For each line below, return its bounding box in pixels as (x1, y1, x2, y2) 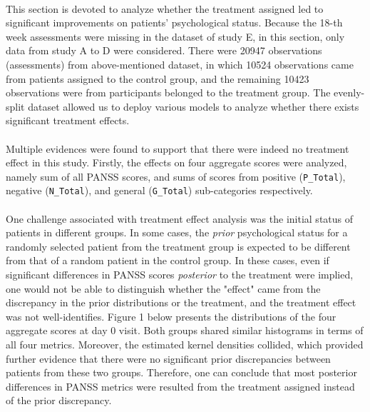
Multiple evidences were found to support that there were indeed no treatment (6, 141, 349, 156)
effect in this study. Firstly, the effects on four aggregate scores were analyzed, (6, 155, 347, 170)
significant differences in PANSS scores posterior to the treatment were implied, (6, 267, 354, 281)
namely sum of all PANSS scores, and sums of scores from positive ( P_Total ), (6, 169, 346, 184)
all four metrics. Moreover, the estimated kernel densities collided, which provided (6, 336, 364, 351)
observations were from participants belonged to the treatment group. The (6, 85, 331, 100)
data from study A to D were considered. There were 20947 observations (6, 43, 322, 58)
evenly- (334, 85, 365, 100)
